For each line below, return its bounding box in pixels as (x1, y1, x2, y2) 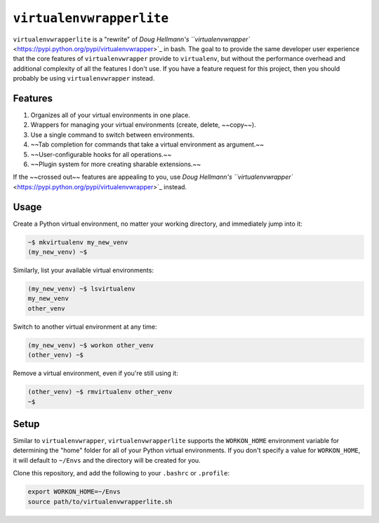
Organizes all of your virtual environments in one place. (30, 111, 191, 119)
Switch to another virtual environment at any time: (13, 322, 157, 331)
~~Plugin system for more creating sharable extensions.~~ (30, 160, 201, 168)
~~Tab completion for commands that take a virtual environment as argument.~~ (30, 140, 265, 149)
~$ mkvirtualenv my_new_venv (27, 238, 128, 246)
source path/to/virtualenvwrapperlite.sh (27, 498, 173, 505)
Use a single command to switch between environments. (30, 130, 195, 139)
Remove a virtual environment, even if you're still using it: (13, 369, 178, 378)
